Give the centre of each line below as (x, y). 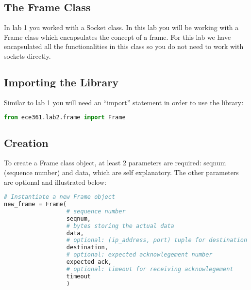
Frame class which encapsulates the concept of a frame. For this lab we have (117, 37)
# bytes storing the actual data (120, 226)
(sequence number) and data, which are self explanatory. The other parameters (121, 172)
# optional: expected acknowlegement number (139, 255)
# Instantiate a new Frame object (60, 197)
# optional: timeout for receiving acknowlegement (150, 269)
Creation (26, 142)
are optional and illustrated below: (55, 182)
